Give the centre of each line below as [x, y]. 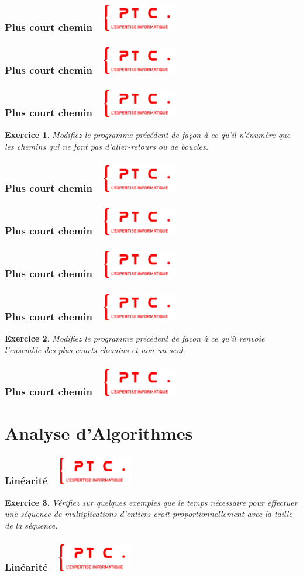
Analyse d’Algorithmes [99, 432]
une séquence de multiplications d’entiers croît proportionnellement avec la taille [149, 514]
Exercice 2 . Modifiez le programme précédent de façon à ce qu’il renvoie [135, 338]
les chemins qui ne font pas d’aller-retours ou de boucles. [107, 146]
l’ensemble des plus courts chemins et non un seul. [95, 349]
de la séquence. [31, 525]
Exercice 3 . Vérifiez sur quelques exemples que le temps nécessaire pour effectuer [151, 502]
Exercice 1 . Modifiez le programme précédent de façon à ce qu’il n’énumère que [148, 134]
